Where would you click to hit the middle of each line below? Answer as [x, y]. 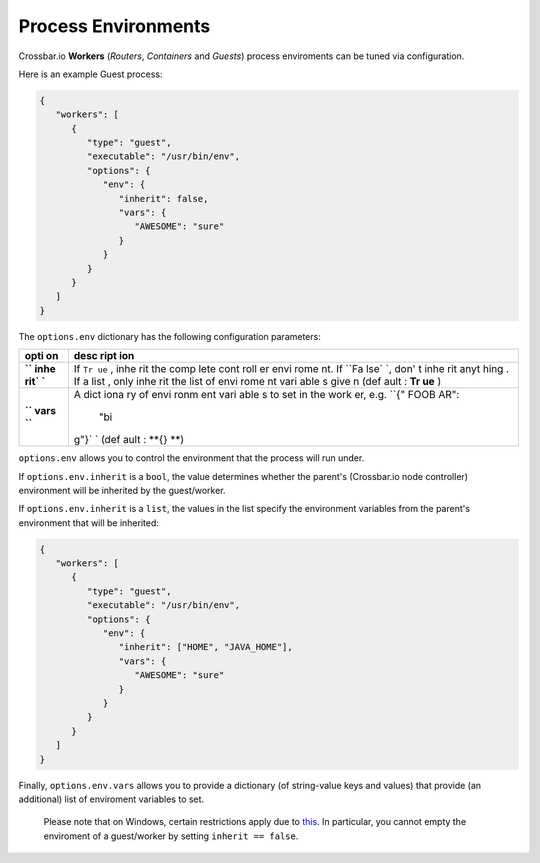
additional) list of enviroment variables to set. [111, 799]
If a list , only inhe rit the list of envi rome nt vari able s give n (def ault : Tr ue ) [257, 382]
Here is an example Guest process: [90, 74]
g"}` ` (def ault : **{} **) [129, 440]
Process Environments [114, 26]
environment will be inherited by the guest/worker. [122, 490]
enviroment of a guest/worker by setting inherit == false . [171, 836]
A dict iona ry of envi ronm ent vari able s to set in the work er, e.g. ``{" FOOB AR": [266, 395]
